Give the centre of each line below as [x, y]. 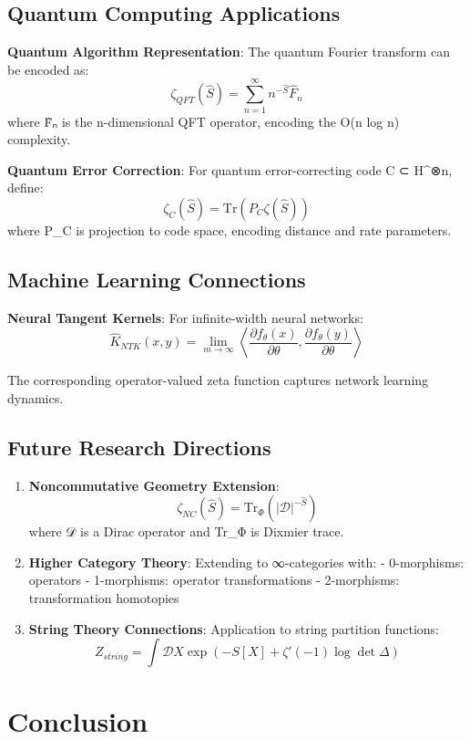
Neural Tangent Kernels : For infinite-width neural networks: [185, 317]
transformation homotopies [104, 598]
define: [26, 187]
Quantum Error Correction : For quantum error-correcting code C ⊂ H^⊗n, [230, 169]
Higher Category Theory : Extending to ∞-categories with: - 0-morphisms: [246, 562]
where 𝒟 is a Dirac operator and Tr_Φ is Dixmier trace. [186, 531]
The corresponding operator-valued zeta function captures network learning [218, 380]
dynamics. [36, 397]
